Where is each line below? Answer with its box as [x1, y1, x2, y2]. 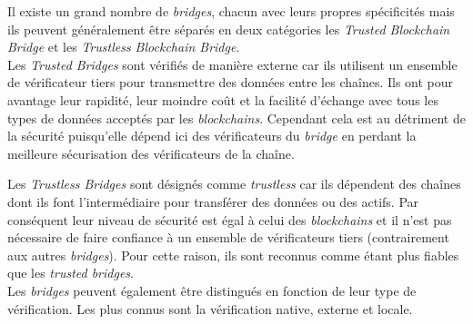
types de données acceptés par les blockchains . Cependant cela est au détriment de [7, 108, 466, 127]
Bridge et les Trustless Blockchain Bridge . [7, 37, 240, 56]
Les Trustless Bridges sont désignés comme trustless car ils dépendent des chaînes [7, 174, 461, 193]
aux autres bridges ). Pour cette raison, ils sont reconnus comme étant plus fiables [7, 245, 459, 264]
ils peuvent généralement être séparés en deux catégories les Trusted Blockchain [7, 19, 450, 38]
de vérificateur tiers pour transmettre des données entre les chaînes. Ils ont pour [7, 73, 454, 92]
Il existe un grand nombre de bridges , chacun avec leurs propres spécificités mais [7, 2, 455, 20]
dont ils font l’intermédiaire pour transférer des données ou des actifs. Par [7, 191, 419, 211]
